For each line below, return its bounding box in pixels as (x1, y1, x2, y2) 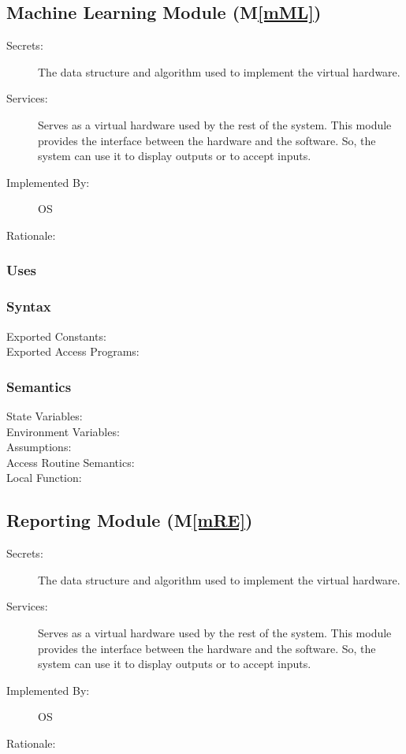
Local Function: (6, 469, 82, 486)
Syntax (6, 297, 51, 316)
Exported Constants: (6, 327, 106, 344)
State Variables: (6, 408, 83, 424)
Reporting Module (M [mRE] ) (6, 508, 253, 532)
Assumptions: (6, 439, 72, 455)
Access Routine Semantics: (6, 454, 135, 470)
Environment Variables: (6, 423, 120, 439)
